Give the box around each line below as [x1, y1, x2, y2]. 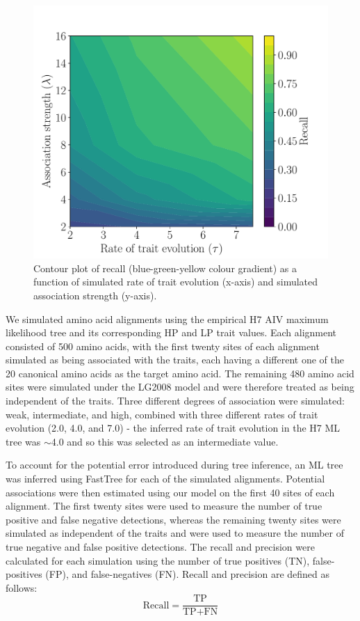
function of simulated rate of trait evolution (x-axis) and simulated [33, 274, 318, 289]
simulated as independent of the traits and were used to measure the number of [6, 526, 345, 540]
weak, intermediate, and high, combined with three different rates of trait [6, 407, 318, 421]
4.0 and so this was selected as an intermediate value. [51, 434, 279, 448]
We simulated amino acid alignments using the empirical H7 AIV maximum [6, 311, 329, 326]
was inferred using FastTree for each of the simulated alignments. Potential [6, 471, 325, 486]
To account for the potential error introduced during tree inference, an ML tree [6, 457, 343, 472]
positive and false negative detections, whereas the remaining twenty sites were [6, 512, 341, 526]
